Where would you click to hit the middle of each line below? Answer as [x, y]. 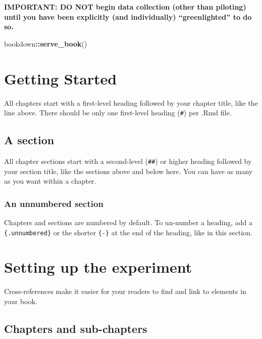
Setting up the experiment [98, 267]
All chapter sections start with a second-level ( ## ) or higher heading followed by [128, 161]
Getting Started [61, 78]
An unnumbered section [54, 203]
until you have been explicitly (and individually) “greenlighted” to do [128, 16]
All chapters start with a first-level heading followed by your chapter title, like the [131, 102]
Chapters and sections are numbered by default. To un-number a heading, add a [128, 222]
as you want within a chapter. [50, 181]
